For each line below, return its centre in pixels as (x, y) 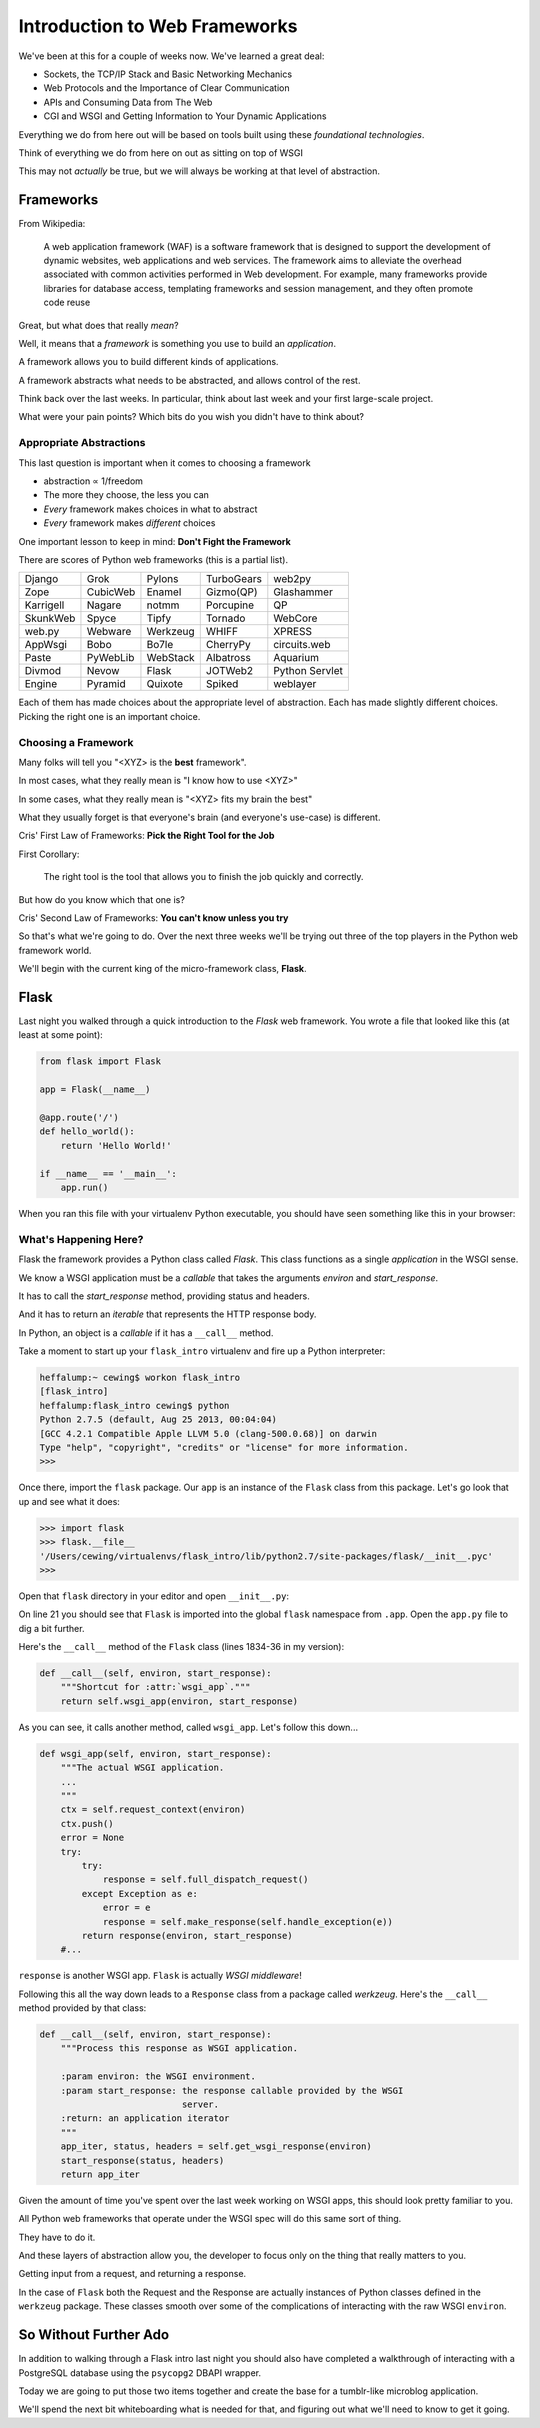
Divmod (43, 671)
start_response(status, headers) (142, 2160)
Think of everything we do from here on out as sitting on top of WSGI (161, 152)
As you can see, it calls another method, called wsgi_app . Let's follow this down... (188, 1727)
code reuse (67, 302)
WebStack (170, 658)
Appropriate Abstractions (82, 443)
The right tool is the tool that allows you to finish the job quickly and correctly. (203, 877)
